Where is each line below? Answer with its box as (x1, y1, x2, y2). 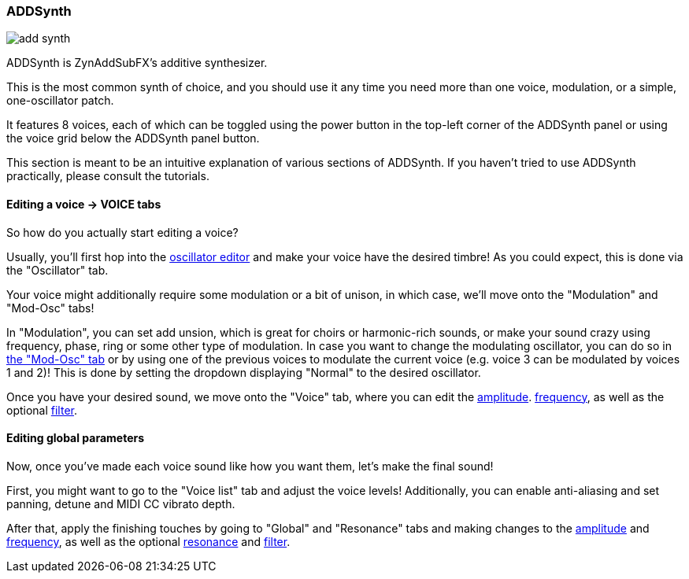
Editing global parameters (6, 431, 145, 445)
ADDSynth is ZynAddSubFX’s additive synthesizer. (6, 56, 268, 70)
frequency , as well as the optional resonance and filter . (6, 534, 291, 548)
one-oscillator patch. (6, 94, 114, 108)
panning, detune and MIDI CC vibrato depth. (6, 496, 235, 511)
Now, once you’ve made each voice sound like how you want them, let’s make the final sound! (6, 459, 494, 473)
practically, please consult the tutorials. (6, 169, 209, 183)
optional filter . (6, 403, 78, 417)
